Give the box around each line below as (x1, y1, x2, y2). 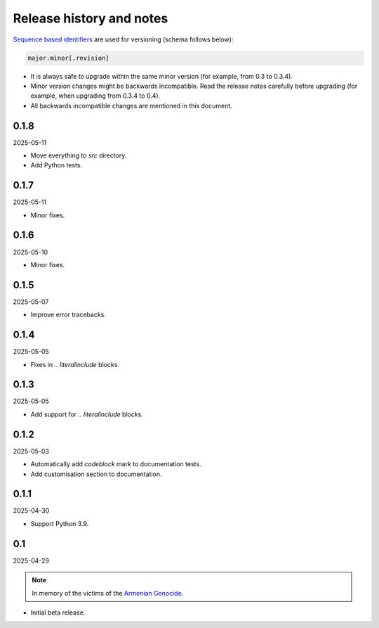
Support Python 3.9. (30, 519, 89, 527)
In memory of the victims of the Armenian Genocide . (32, 589, 184, 597)
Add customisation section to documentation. (30, 470, 162, 478)
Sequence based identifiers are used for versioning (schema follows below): (13, 35, 234, 44)
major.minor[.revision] (27, 53, 110, 62)
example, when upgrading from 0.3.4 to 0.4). (30, 91, 161, 100)
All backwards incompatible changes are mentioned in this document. (30, 101, 233, 110)
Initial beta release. (30, 608, 86, 617)
